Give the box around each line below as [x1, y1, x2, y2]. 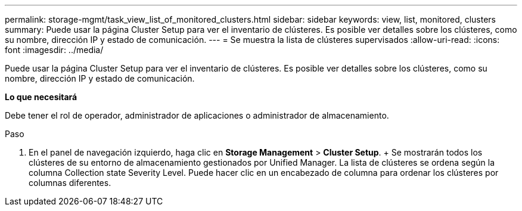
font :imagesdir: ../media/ [5, 45, 104, 55]
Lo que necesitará [5, 92, 77, 102]
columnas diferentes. [29, 178, 111, 188]
